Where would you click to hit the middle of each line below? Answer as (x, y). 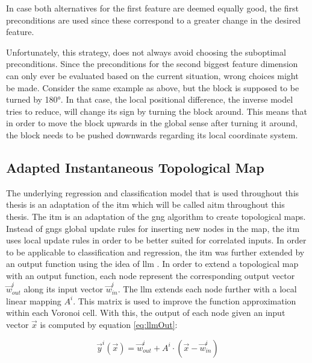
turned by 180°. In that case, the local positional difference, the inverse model (150, 99)
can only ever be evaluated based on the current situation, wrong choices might (152, 75)
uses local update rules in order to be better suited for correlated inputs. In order (156, 240)
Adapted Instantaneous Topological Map (135, 167)
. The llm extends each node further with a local (207, 289)
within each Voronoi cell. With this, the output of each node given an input (146, 313)
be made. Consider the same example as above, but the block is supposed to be (153, 87)
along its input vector (63, 289)
